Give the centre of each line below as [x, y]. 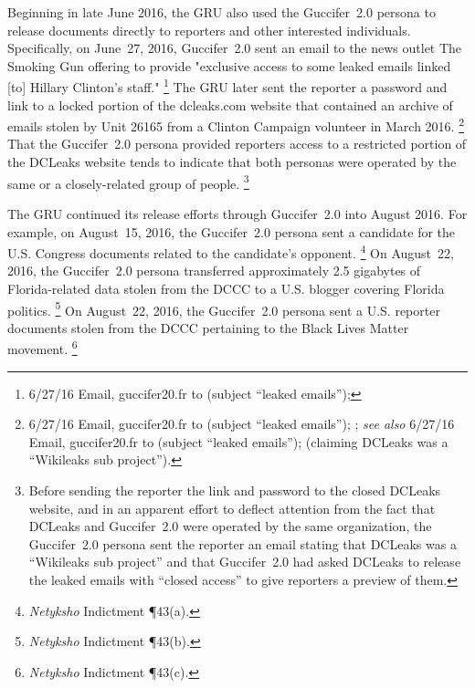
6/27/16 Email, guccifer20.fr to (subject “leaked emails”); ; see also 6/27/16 [242, 424]
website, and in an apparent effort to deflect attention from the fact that [232, 508]
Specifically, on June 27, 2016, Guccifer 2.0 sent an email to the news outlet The [235, 48]
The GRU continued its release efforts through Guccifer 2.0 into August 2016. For [237, 213]
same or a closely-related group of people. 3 [128, 182]
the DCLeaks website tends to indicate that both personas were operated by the [232, 162]
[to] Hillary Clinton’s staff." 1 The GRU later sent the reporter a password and [227, 86]
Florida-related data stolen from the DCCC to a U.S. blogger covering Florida [226, 288]
